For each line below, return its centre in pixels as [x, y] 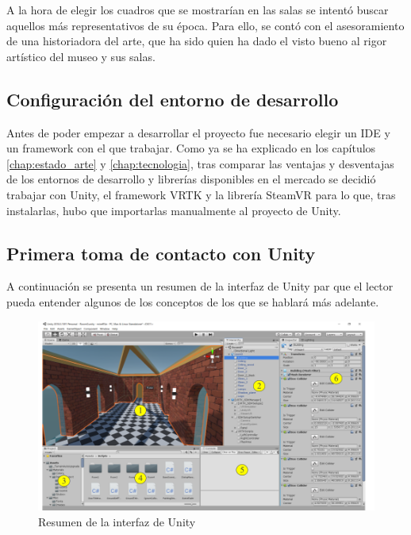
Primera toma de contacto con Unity [161, 253]
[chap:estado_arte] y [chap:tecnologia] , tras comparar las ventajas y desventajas [200, 163]
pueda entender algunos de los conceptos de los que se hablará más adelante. [193, 301]
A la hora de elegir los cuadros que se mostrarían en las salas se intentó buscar [198, 10]
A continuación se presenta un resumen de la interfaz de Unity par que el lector [200, 286]
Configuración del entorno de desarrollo [173, 99]
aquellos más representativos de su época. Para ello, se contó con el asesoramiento [205, 25]
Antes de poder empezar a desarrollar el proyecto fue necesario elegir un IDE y [198, 132]
